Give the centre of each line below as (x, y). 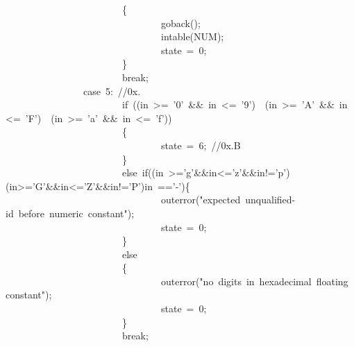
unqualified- (270, 200)
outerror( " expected (201, 200)
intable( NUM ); (192, 36)
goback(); (180, 23)
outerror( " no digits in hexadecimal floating (254, 281)
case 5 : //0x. (112, 91)
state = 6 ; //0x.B (201, 145)
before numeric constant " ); (76, 213)
